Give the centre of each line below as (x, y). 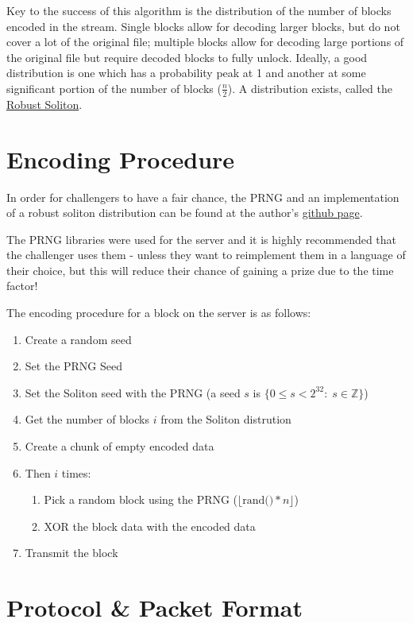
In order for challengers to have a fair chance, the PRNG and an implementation (203, 197)
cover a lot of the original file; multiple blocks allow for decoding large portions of (205, 42)
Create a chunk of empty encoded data (120, 446)
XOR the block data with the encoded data (150, 526)
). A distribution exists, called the (310, 88)
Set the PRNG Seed (74, 366)
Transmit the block (71, 553)
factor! (22, 286)
